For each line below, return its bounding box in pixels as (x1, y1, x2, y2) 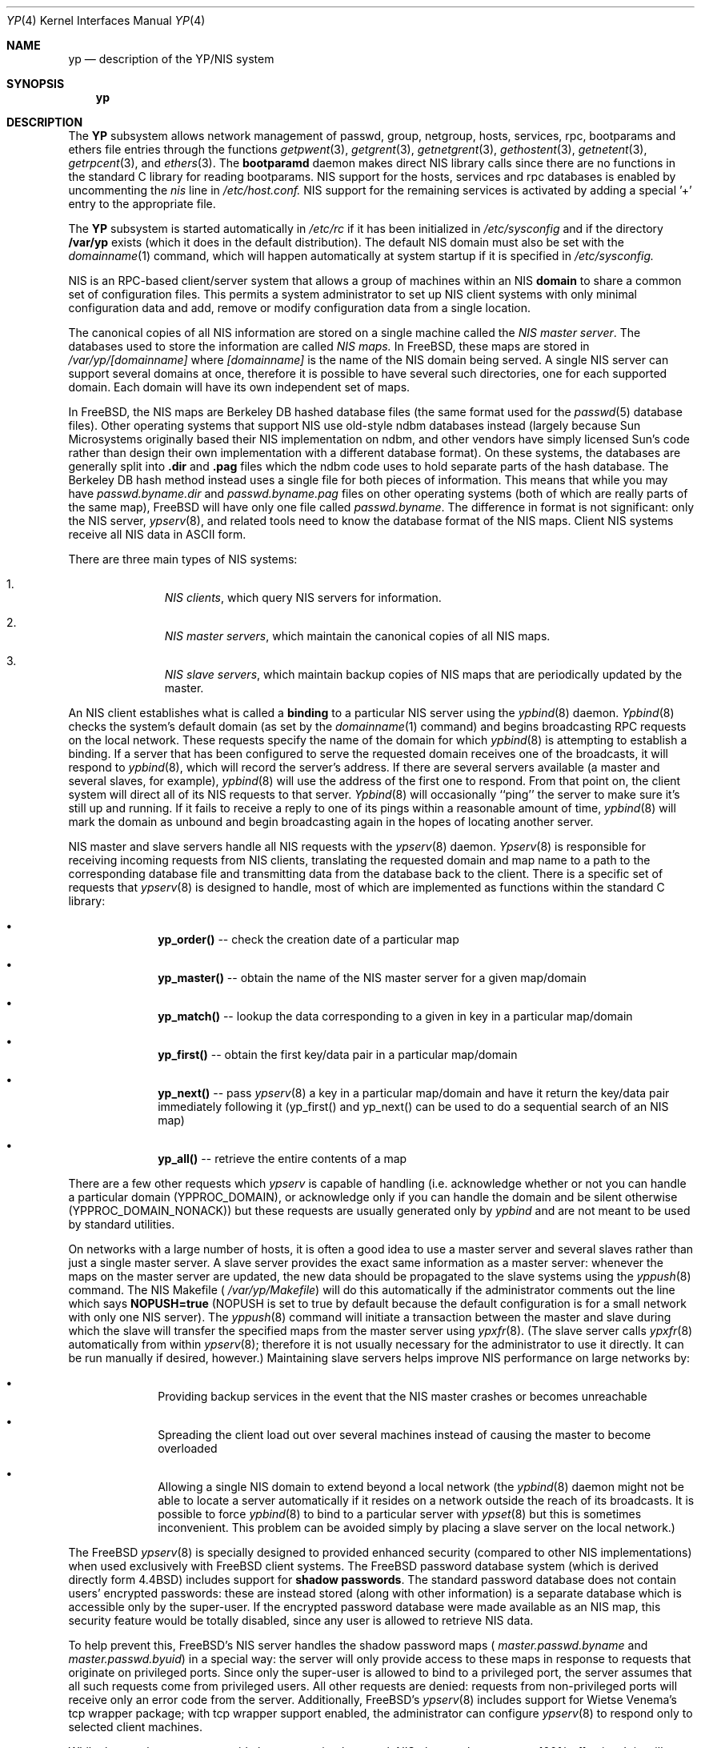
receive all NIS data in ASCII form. (68, 527, 246, 541)
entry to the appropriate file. (68, 197, 216, 210)
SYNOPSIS (6, 77, 65, 90)
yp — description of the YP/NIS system (68, 52, 274, 66)
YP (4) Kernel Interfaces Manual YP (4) (6, 14, 206, 27)
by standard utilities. (68, 1217, 175, 1231)
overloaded (158, 1441, 218, 1455)
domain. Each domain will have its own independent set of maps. (68, 380, 411, 394)
